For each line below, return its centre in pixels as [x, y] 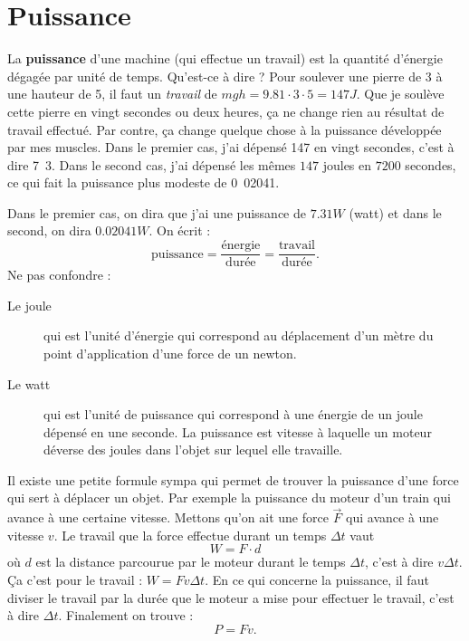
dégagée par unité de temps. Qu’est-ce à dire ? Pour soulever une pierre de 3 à [225, 76]
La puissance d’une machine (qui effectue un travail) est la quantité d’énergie [225, 58]
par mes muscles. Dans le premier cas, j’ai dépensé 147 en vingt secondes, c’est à [231, 147]
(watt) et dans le [395, 212]
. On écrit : [180, 230]
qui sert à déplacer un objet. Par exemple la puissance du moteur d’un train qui [229, 497]
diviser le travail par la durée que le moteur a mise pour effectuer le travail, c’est [231, 597]
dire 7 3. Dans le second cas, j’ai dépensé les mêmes [152, 164]
